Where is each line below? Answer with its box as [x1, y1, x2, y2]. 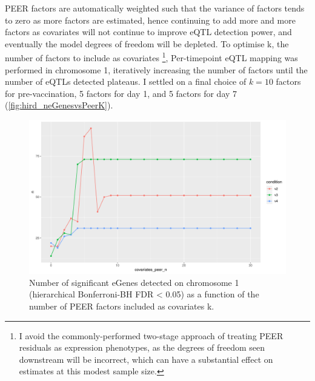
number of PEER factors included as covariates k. [29, 300, 214, 313]
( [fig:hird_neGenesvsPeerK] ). [5, 99, 113, 111]
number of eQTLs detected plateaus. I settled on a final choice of [5, 75, 247, 88]
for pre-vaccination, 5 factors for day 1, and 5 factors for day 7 [5, 87, 237, 99]
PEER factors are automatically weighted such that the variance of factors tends [5, 2, 305, 14]
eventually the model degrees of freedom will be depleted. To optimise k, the [5, 37, 289, 50]
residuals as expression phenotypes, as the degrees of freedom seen [19, 341, 265, 354]
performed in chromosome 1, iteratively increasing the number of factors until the [5, 63, 308, 76]
